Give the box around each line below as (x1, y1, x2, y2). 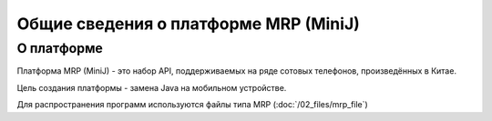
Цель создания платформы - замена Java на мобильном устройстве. (16, 82, 287, 93)
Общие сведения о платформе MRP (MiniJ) (16, 14, 360, 34)
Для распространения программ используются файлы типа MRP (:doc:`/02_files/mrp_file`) (16, 99, 368, 110)
